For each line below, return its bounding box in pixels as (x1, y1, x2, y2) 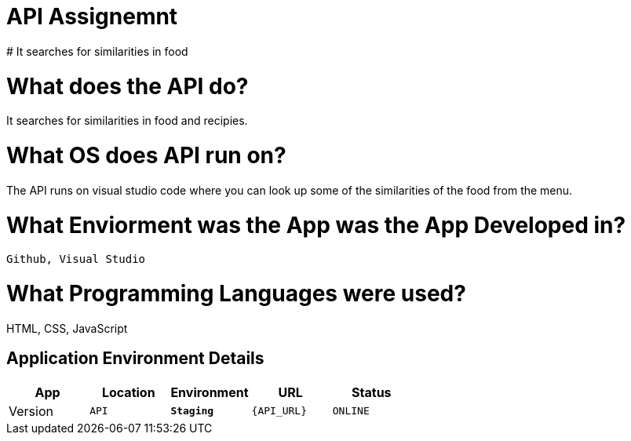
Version (9, 403, 53, 419)
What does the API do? (6, 72, 249, 100)
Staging (170, 405, 214, 417)
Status (352, 384, 392, 400)
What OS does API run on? (6, 142, 286, 169)
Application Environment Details (6, 348, 264, 369)
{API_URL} (251, 405, 308, 417)
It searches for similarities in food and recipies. (6, 114, 248, 128)
